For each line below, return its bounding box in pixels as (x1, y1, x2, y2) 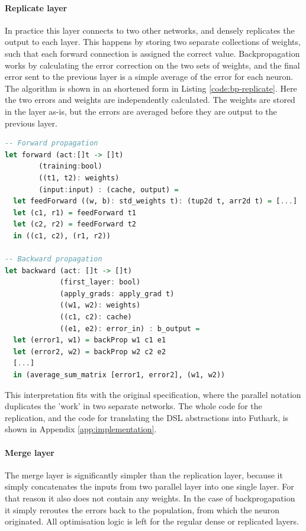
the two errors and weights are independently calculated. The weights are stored (5, 93, 295, 106)
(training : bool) (38, 162, 102, 171)
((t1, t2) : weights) (38, 173, 120, 182)
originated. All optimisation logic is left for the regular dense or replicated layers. (5, 515, 299, 527)
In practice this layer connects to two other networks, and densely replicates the (5, 24, 295, 36)
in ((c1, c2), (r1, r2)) (13, 231, 111, 240)
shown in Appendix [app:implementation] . (5, 423, 157, 435)
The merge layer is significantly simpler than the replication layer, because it (5, 468, 283, 481)
